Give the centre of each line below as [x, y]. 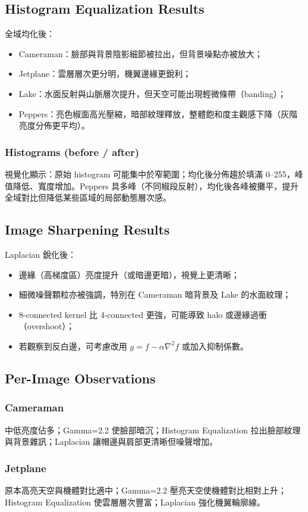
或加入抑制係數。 [215, 346]
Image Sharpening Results [87, 230]
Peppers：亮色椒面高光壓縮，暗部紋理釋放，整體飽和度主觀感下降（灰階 [158, 113]
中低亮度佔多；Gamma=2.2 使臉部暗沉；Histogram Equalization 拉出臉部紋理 [153, 430]
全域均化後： [30, 34]
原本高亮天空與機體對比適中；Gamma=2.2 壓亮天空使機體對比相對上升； [146, 490]
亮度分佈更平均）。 [54, 125]
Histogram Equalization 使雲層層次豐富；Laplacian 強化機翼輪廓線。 [135, 502]
